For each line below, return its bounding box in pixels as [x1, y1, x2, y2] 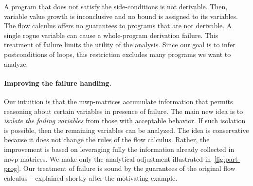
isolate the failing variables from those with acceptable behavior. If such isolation [4, 115, 246, 126]
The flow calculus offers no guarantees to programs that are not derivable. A [4, 20, 232, 31]
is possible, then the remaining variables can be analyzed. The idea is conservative [4, 125, 249, 135]
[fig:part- [214, 153, 240, 164]
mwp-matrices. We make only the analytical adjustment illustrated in [4, 153, 211, 164]
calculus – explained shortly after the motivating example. [4, 172, 178, 183]
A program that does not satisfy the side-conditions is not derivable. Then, [4, 1, 228, 11]
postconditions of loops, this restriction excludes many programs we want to [4, 49, 231, 59]
